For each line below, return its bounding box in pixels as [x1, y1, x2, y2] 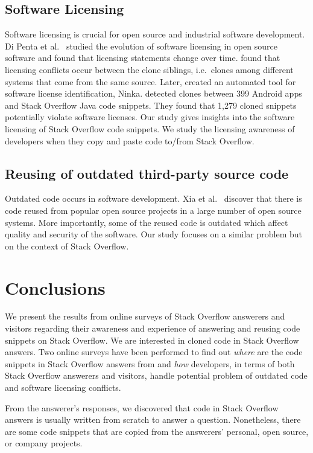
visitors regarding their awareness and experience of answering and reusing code [5, 322, 300, 335]
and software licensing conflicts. [5, 381, 121, 393]
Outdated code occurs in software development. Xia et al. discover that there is [5, 192, 302, 205]
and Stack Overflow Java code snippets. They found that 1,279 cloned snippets [5, 98, 297, 111]
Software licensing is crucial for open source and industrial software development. [5, 28, 305, 40]
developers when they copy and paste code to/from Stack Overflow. [5, 134, 255, 147]
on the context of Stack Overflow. [5, 239, 129, 252]
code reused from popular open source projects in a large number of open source [5, 204, 302, 216]
